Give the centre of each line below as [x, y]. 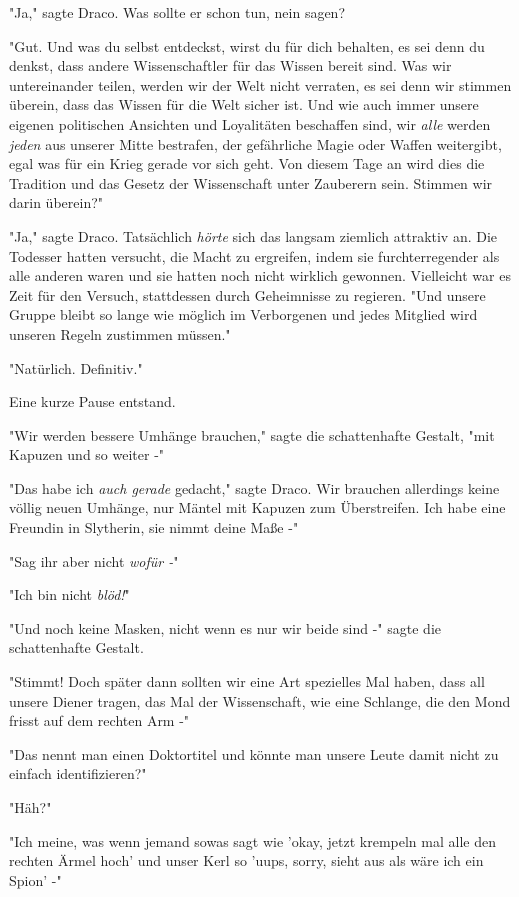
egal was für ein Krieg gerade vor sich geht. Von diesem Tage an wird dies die [247, 163]
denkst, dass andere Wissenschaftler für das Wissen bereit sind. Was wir [230, 65]
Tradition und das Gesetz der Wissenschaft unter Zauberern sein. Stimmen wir [251, 182]
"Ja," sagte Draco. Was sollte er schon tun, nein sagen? [177, 12]
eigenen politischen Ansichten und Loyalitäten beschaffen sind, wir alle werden [250, 123]
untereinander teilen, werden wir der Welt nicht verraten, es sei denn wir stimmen [260, 84]
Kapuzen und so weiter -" [87, 454]
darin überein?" [56, 202]
